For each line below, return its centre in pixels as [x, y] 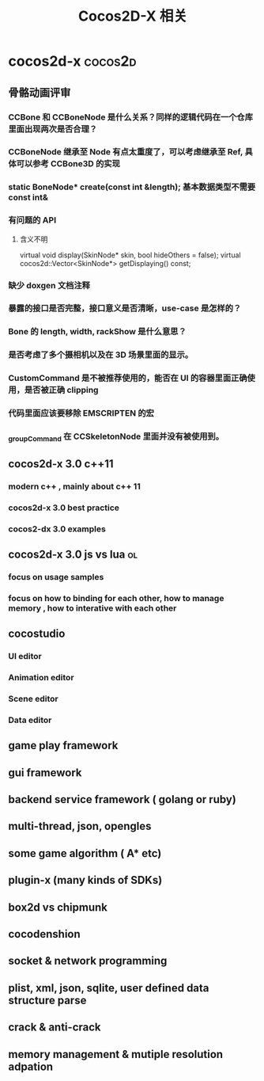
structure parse [47, 1000]
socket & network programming [88, 961]
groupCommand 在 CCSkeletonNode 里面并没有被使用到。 [116, 437]
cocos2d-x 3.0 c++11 [61, 464]
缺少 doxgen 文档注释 [49, 285]
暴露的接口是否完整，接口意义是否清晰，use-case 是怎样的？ [125, 308]
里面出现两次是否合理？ [53, 129]
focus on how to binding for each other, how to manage [116, 598]
